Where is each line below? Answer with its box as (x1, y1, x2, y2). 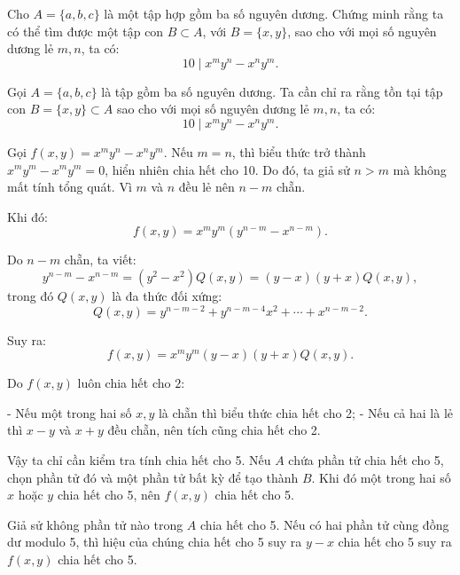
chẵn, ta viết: (64, 250, 136, 269)
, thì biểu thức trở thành (231, 142, 366, 161)
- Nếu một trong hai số (7, 403, 132, 421)
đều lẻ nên (178, 177, 235, 196)
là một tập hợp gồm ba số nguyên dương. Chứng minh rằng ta (104, 4, 444, 22)
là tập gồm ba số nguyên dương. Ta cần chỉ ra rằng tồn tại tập (101, 82, 443, 100)
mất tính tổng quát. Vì (7, 177, 132, 196)
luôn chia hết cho (77, 374, 171, 392)
